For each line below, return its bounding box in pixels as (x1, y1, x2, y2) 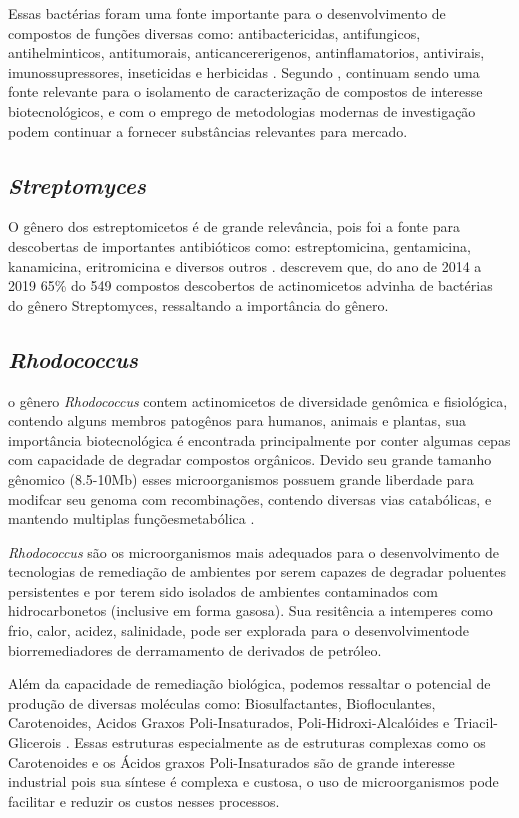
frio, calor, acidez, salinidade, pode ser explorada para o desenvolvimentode (8, 620, 469, 641)
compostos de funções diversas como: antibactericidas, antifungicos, (8, 22, 421, 43)
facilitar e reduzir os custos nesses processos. (8, 790, 280, 811)
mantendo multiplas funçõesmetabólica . (8, 508, 255, 529)
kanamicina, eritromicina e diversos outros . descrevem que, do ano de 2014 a (8, 255, 482, 276)
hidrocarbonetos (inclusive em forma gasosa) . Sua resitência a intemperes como (8, 600, 493, 621)
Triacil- (453, 712, 498, 733)
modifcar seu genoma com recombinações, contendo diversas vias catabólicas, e (8, 488, 492, 509)
